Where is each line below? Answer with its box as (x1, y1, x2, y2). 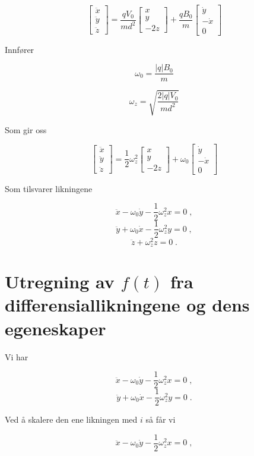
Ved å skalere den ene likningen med (5, 413, 138, 426)
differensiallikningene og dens (5, 293, 250, 317)
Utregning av (5, 269, 115, 294)
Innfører (5, 43, 34, 55)
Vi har (5, 350, 28, 363)
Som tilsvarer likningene (5, 182, 93, 194)
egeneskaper (5, 316, 106, 340)
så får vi (145, 413, 176, 426)
